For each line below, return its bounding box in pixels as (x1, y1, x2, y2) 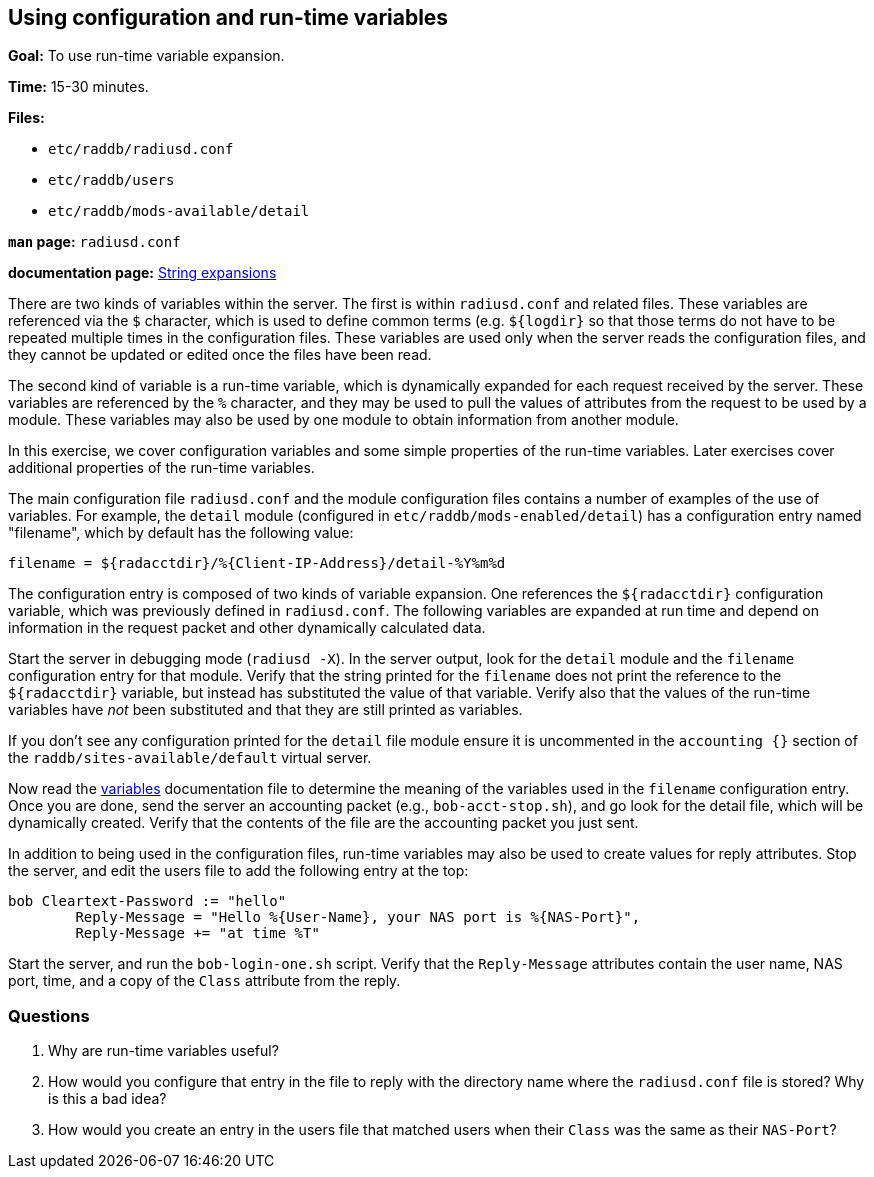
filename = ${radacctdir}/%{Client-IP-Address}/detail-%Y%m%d (8, 555, 506, 572)
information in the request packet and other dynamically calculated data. (8, 619, 486, 637)
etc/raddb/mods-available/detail (48, 203, 310, 220)
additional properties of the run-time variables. (8, 459, 315, 477)
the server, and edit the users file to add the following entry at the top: (8, 862, 469, 880)
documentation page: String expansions (8, 264, 277, 282)
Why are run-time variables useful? (48, 1042, 279, 1060)
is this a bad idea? (48, 1090, 167, 1108)
